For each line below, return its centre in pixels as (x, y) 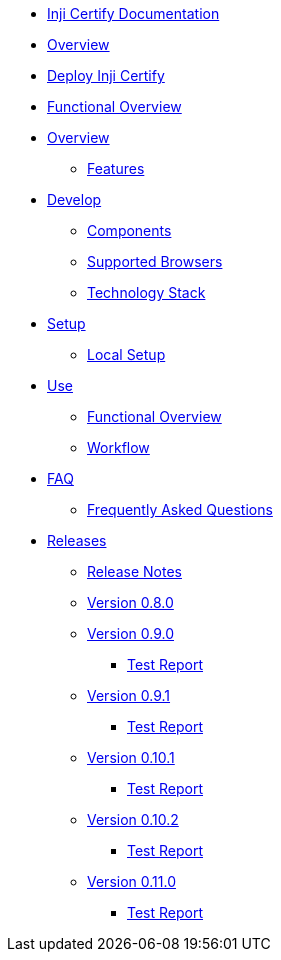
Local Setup (126, 354)
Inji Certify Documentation (133, 13)
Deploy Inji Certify (106, 75)
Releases (77, 540)
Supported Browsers (155, 261)
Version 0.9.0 (131, 633)
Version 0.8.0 (130, 602)
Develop (74, 199)
